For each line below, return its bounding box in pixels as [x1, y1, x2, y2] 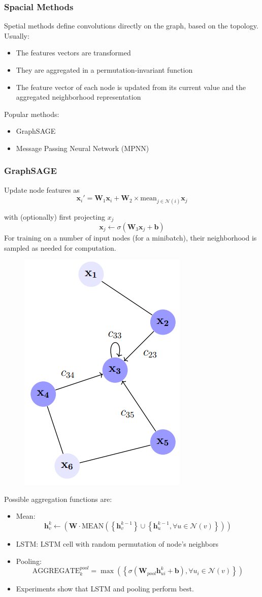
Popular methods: [4, 108, 59, 119]
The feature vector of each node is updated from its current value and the [16, 81, 246, 92]
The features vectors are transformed [16, 47, 131, 58]
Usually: [4, 30, 29, 41]
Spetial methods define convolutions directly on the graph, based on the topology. [4, 20, 258, 31]
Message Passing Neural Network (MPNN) [16, 142, 149, 153]
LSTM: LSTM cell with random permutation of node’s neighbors [16, 538, 218, 549]
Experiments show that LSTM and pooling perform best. [16, 583, 194, 594]
